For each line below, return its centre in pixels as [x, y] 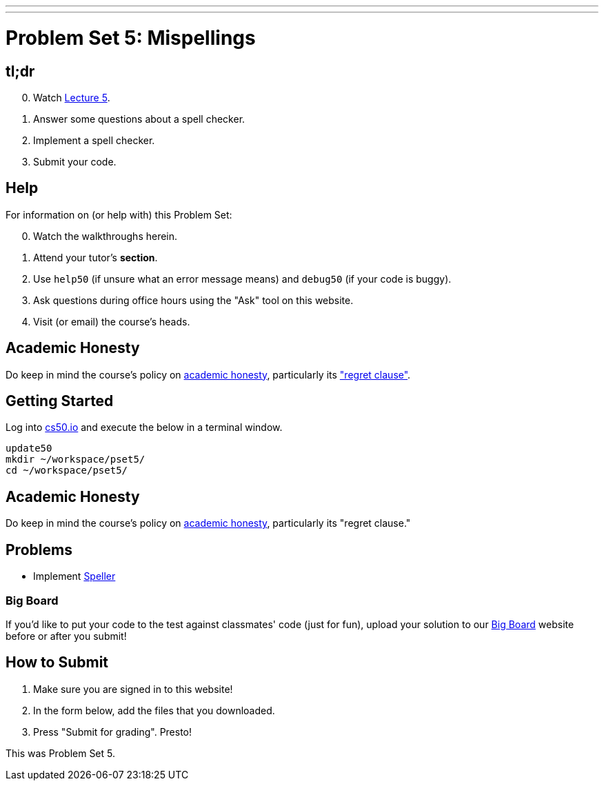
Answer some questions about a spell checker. [139, 119]
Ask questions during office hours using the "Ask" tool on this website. [193, 300]
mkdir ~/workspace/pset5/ [75, 460]
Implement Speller [74, 576]
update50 [29, 449]
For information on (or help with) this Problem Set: [119, 214]
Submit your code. [75, 161]
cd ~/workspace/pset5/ [67, 471]
